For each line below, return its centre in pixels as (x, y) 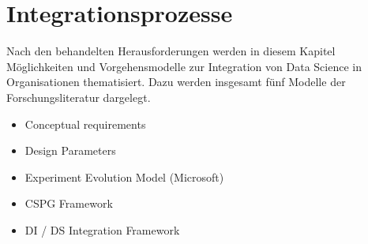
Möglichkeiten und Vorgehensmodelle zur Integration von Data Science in (184, 66)
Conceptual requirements (85, 124)
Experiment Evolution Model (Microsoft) (124, 176)
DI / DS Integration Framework (102, 229)
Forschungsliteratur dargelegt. (79, 97)
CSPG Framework (69, 203)
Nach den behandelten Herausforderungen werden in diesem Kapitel (171, 51)
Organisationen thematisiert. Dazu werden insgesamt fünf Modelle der (176, 82)
